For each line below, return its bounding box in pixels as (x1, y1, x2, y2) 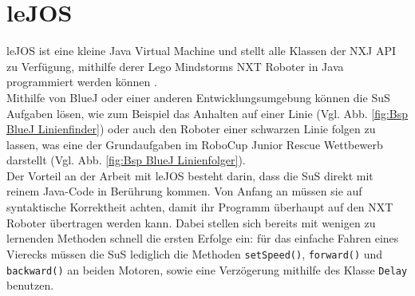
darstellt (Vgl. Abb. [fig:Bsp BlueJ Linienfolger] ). (6, 152, 246, 168)
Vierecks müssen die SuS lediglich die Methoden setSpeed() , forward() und (6, 245, 383, 262)
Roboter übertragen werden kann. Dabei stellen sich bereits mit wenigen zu (6, 214, 376, 231)
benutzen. (6, 277, 54, 294)
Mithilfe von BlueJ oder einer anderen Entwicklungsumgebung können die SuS (6, 89, 390, 105)
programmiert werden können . (6, 73, 157, 90)
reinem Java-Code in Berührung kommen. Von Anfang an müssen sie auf (6, 183, 362, 199)
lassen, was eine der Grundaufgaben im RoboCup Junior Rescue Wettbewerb (6, 136, 383, 152)
